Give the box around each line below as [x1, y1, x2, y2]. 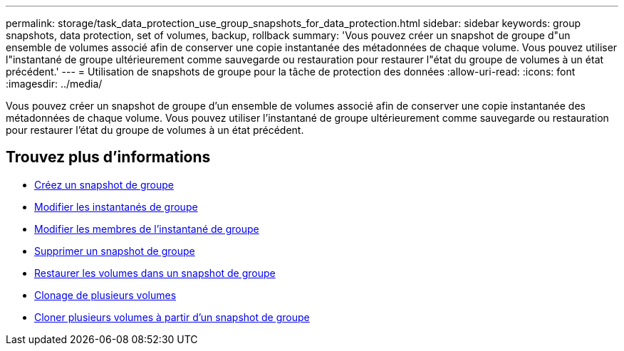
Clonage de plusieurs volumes [34, 288, 177, 301]
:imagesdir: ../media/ [6, 78, 103, 90]
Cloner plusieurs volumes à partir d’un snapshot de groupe [34, 310, 310, 323]
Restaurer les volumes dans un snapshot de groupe [34, 266, 276, 279]
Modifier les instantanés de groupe [34, 200, 198, 213]
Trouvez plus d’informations [6, 148, 211, 167]
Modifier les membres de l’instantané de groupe [34, 222, 259, 235]
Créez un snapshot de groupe [34, 178, 174, 191]
